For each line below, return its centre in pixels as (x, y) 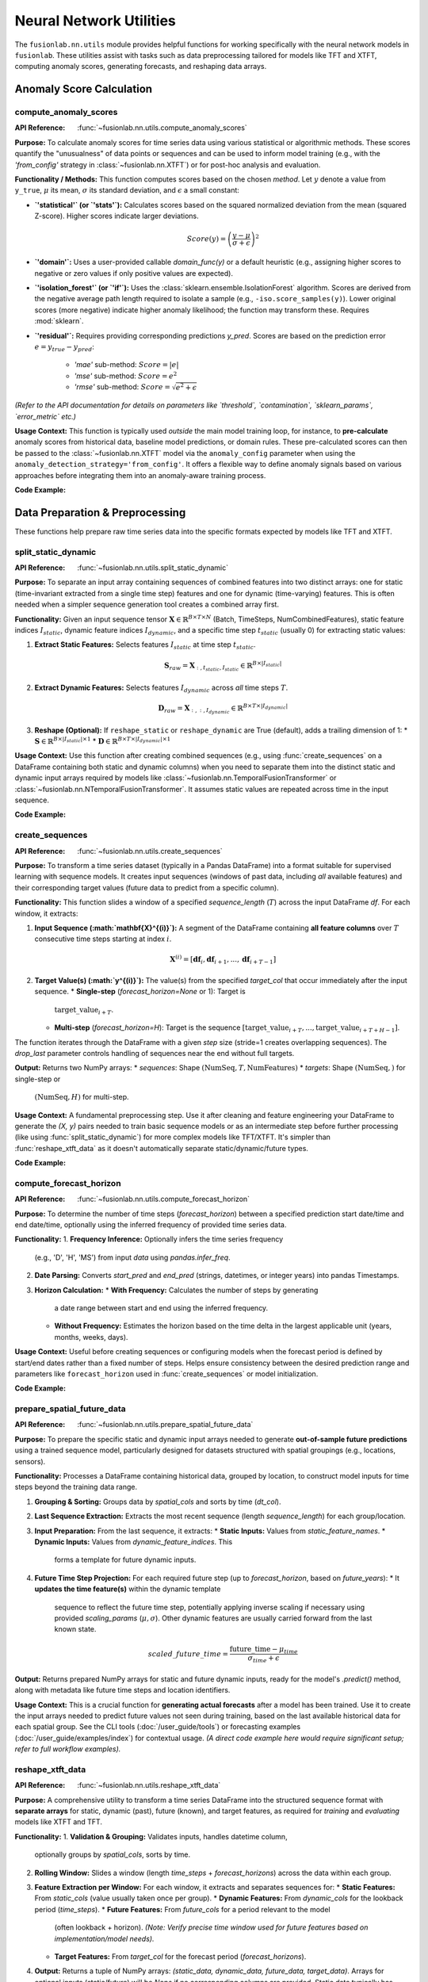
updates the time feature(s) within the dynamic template (128, 1589)
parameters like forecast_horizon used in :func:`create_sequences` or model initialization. (166, 1374)
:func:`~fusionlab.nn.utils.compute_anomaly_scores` (162, 128)
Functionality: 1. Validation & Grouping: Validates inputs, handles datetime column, (151, 1836)
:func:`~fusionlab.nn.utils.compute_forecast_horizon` (163, 1199)
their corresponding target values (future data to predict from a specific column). (147, 887)
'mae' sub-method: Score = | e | (126, 365)
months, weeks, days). (91, 1337)
